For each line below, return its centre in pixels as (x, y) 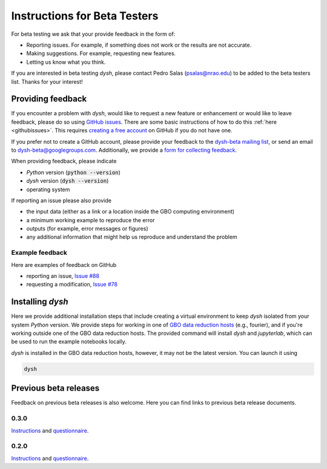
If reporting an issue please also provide (61, 200)
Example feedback (39, 253)
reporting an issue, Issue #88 (63, 276)
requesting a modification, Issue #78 (72, 285)
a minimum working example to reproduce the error (91, 220)
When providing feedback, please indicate (64, 161)
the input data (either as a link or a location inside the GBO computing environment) (130, 212)
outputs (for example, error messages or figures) (87, 229)
